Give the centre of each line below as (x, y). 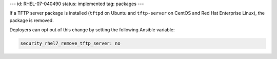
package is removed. (32, 20)
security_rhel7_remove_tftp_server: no (70, 43)
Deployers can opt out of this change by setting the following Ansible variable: (92, 30)
